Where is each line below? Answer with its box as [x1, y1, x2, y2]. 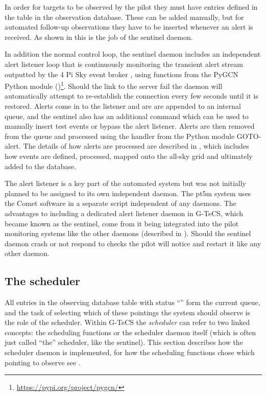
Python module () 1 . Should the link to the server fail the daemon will [5, 79, 223, 91]
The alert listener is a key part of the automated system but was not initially [5, 178, 246, 189]
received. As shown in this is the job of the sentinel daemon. [5, 31, 193, 42]
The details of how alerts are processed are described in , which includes [23, 141, 249, 151]
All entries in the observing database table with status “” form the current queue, [5, 297, 260, 308]
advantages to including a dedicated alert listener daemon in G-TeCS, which [5, 207, 243, 218]
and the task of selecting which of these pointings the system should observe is [5, 307, 250, 317]
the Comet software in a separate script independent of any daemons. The [5, 198, 236, 208]
